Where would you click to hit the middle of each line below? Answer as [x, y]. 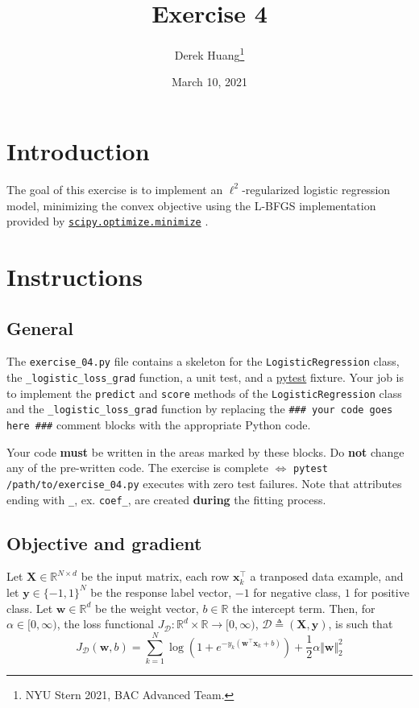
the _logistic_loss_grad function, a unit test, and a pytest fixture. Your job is [205, 377]
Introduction [78, 150]
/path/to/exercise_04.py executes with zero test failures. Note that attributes [204, 483]
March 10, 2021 [209, 82]
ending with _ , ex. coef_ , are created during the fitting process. [166, 499]
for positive [382, 592]
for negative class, [297, 592]
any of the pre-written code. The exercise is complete [137, 468]
